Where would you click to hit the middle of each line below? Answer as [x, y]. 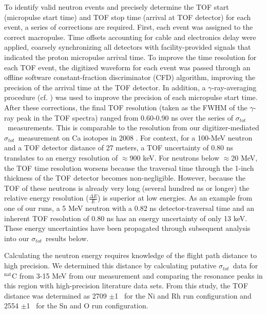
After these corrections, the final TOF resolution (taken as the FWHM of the [126, 107]
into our [17, 238]
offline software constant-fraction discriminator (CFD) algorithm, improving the [130, 77]
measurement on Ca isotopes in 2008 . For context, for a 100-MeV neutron [135, 137]
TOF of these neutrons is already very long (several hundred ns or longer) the [127, 188]
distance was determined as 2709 [55, 295]
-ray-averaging [234, 87]
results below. [67, 238]
